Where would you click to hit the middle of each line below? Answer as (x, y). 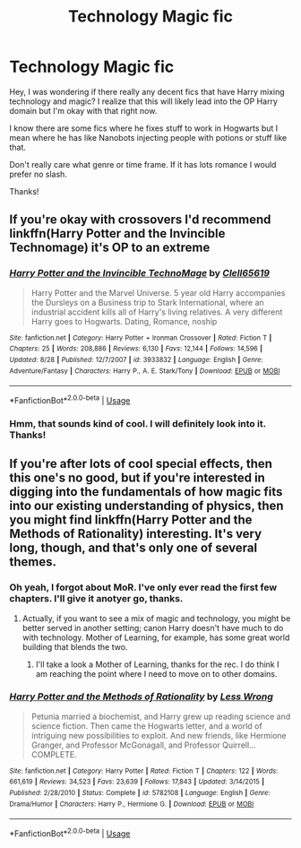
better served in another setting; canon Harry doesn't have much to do (153, 627)
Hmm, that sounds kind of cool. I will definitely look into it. (138, 423)
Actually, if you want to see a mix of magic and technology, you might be (156, 618)
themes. (33, 562)
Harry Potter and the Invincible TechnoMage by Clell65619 (140, 273)
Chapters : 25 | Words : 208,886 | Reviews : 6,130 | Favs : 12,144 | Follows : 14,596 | (136, 349)
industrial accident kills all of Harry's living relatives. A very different (157, 312)
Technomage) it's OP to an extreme (110, 248)
